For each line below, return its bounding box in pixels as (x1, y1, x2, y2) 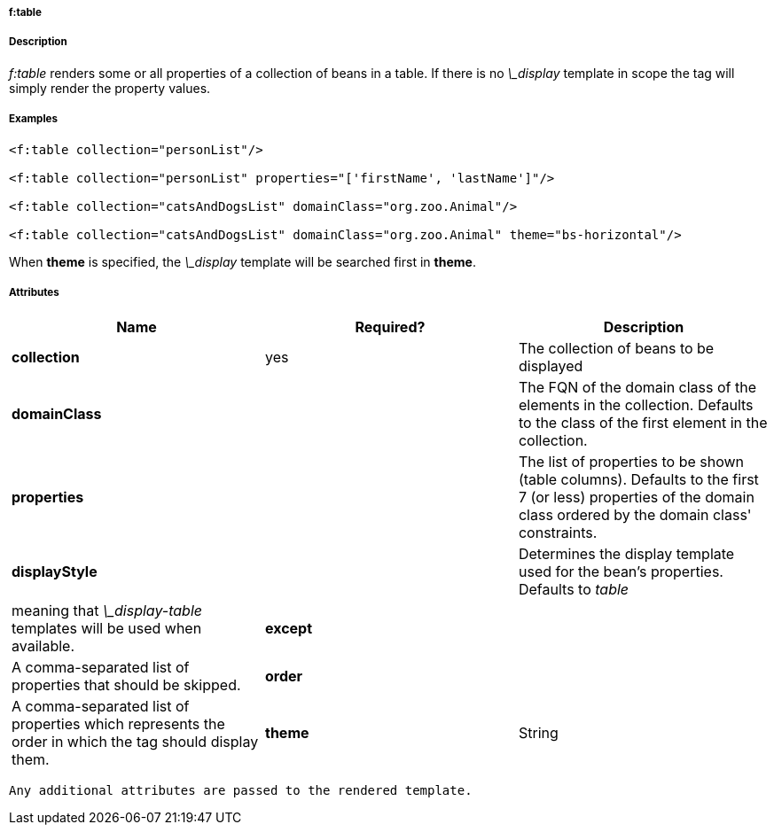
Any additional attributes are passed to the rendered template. (9, 783, 473, 798)
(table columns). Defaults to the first (518, 470, 759, 489)
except (264, 619, 313, 638)
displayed (518, 357, 583, 376)
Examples (9, 113, 58, 126)
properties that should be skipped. (12, 676, 241, 695)
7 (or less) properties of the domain (518, 488, 754, 507)
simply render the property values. (9, 80, 211, 96)
